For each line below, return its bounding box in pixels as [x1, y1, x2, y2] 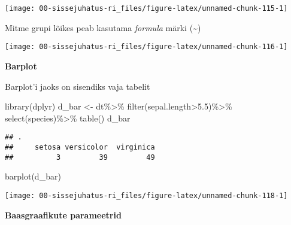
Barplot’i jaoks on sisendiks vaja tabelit [5, 80, 150, 92]
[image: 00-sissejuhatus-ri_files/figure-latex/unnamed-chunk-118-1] [5, 191, 288, 200]
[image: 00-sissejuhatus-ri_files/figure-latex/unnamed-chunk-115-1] [5, 4, 288, 13]
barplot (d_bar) [5, 170, 61, 183]
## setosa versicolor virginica [5, 142, 155, 151]
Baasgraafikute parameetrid [5, 208, 122, 221]
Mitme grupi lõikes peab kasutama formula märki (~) [5, 21, 201, 34]
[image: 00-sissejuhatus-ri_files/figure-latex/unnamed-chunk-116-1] [5, 42, 288, 51]
